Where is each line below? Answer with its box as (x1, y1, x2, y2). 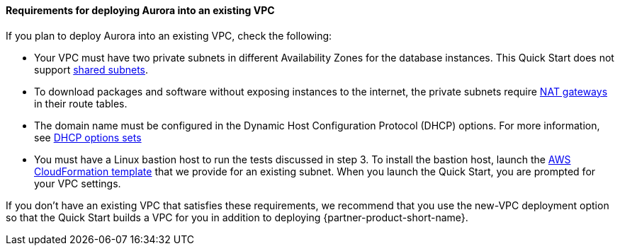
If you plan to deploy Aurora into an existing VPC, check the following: (6, 29, 332, 42)
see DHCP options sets (34, 131, 142, 144)
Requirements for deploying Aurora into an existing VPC (6, 4, 275, 16)
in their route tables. (34, 97, 128, 110)
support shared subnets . (34, 63, 149, 76)
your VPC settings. (34, 177, 121, 189)
